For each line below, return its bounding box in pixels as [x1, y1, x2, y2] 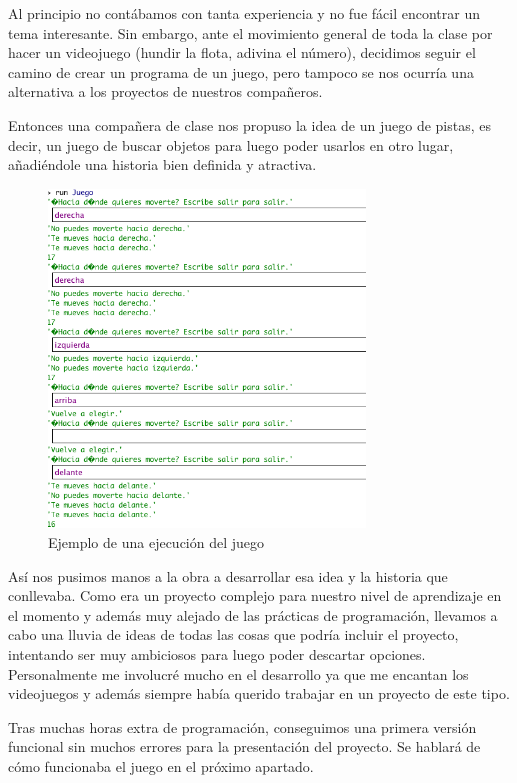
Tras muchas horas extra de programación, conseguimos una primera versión [8, 716, 477, 737]
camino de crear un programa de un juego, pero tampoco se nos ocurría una [8, 61, 474, 82]
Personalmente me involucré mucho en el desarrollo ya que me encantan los [8, 663, 469, 684]
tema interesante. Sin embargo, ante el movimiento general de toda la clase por [8, 22, 493, 43]
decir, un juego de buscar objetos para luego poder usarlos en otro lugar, [8, 134, 454, 155]
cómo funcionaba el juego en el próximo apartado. [8, 755, 314, 776]
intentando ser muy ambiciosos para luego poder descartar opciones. [8, 643, 426, 664]
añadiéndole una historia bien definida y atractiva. [8, 154, 317, 175]
